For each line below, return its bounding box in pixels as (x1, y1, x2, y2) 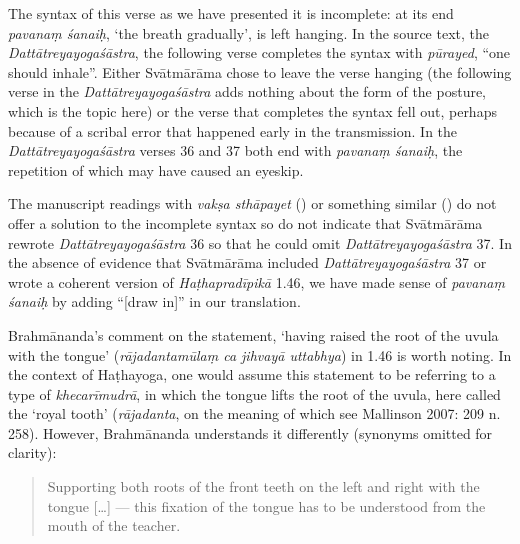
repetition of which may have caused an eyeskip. (8, 159, 304, 180)
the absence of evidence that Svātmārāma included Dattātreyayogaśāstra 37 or (8, 252, 487, 273)
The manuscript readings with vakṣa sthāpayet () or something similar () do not (8, 193, 497, 214)
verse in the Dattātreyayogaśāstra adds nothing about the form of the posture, (8, 81, 487, 102)
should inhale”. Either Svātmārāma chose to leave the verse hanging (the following (8, 61, 512, 82)
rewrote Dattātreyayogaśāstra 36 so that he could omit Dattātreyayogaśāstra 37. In (8, 232, 512, 253)
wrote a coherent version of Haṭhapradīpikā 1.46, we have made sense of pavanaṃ (8, 271, 505, 292)
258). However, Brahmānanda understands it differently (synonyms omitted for (8, 422, 493, 443)
